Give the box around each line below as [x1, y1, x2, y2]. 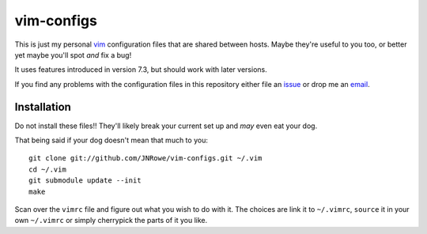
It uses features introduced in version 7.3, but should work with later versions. [14, 65, 268, 74]
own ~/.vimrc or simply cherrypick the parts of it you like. [14, 216, 208, 225]
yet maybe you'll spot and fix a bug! [14, 50, 132, 59]
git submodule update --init [28, 176, 142, 185]
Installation [14, 100, 71, 114]
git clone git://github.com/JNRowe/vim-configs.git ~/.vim [28, 154, 263, 163]
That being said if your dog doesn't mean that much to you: [14, 135, 209, 145]
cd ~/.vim [28, 164, 66, 174]
